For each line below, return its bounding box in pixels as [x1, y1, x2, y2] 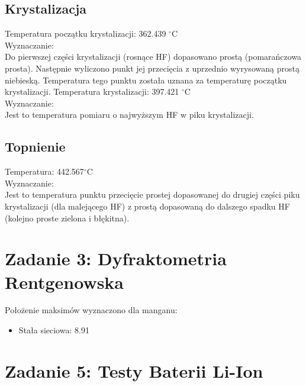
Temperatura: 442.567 [5, 165, 84, 178]
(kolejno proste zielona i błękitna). [5, 211, 130, 224]
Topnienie [5, 137, 66, 156]
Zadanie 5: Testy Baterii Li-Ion [5, 358, 263, 382]
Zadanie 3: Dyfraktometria [5, 246, 227, 271]
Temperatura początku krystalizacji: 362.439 [5, 27, 166, 40]
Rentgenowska [5, 269, 124, 294]
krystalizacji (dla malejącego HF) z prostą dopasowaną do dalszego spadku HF [5, 200, 290, 212]
